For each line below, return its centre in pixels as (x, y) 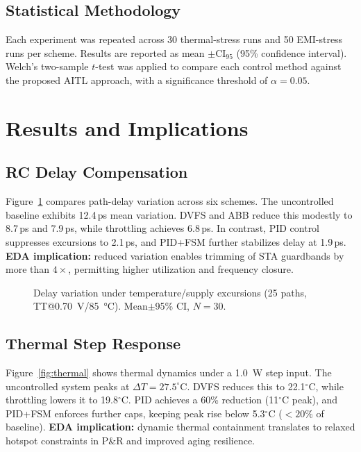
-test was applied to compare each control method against (218, 66)
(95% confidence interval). (292, 52)
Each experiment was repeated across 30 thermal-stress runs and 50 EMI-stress (174, 39)
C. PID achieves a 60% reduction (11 (200, 400)
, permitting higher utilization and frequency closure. (181, 269)
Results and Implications (127, 127)
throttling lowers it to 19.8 (62, 400)
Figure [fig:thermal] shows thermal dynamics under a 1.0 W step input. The (169, 373)
